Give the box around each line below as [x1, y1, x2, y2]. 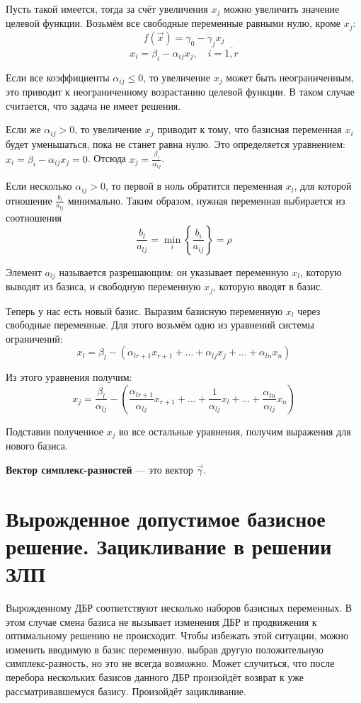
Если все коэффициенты [6, 69, 110, 84]
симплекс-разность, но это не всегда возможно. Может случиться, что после [6, 656, 335, 670]
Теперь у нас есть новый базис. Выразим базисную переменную [6, 303, 283, 318]
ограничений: [6, 331, 63, 345]
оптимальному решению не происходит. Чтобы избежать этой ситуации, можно [6, 628, 348, 643]
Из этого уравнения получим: [6, 370, 132, 384]
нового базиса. [6, 438, 68, 453]
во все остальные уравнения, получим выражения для [119, 423, 351, 438]
